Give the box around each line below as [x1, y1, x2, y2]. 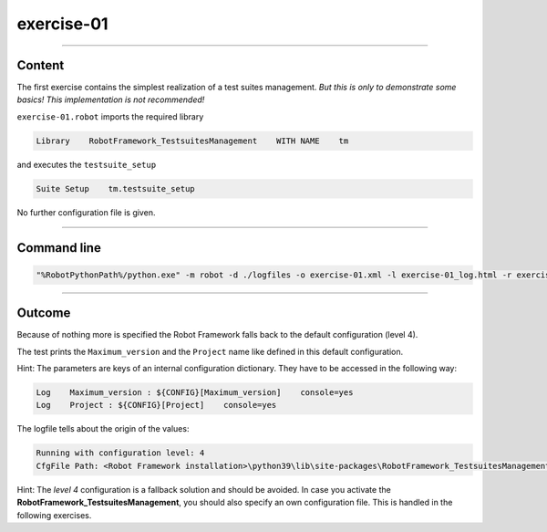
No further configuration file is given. [16, 206, 156, 218]
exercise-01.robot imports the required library [16, 110, 204, 122]
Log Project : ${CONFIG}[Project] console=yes [36, 400, 277, 411]
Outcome [16, 306, 71, 321]
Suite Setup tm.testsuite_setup [36, 183, 195, 193]
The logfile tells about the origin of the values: [16, 423, 190, 434]
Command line [16, 240, 102, 256]
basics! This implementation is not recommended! [16, 94, 205, 105]
